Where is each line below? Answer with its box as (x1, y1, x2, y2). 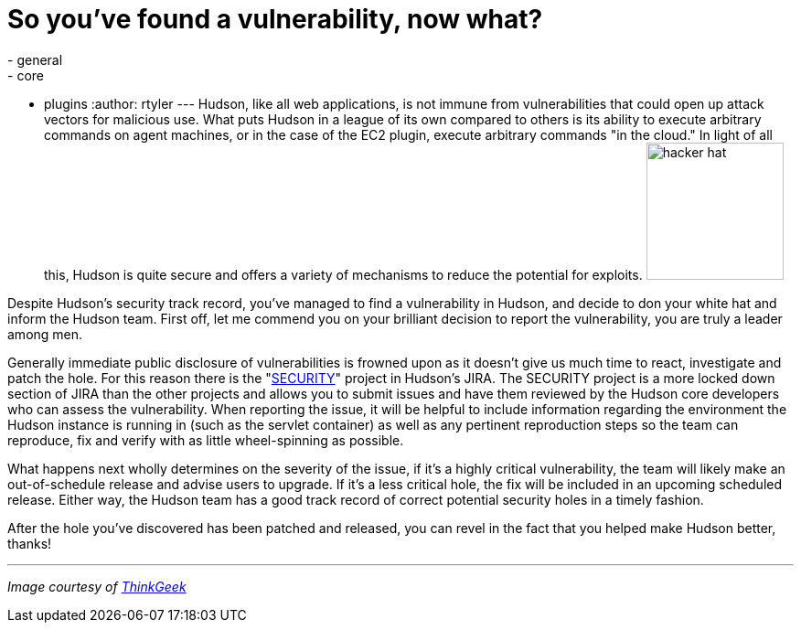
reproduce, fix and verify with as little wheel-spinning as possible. (7, 432, 404, 448)
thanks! (7, 535, 52, 551)
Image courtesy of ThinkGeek (7, 578, 187, 594)
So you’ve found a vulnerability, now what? (7, 4, 543, 35)
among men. (7, 326, 83, 342)
